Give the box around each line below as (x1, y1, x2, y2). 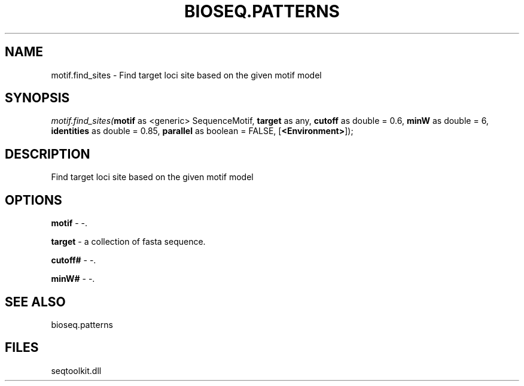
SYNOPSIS (5, 90, 70, 106)
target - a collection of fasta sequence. (51, 236, 206, 247)
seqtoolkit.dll (51, 365, 102, 376)
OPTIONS (5, 192, 62, 208)
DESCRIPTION (5, 146, 90, 162)
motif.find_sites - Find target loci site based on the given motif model (51, 69, 322, 80)
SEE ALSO (5, 294, 66, 309)
